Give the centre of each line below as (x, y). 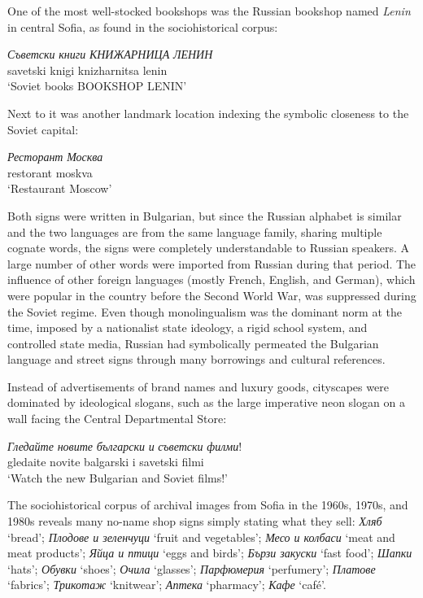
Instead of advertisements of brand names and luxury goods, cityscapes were (198, 386)
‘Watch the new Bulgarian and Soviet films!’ (118, 477)
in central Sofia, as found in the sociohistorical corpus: (143, 26)
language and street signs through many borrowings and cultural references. (196, 359)
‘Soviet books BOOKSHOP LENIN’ (97, 86)
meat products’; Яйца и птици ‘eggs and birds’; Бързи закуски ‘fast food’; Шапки (210, 553)
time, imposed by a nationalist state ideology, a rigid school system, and (188, 327)
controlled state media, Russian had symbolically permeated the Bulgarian (193, 343)
